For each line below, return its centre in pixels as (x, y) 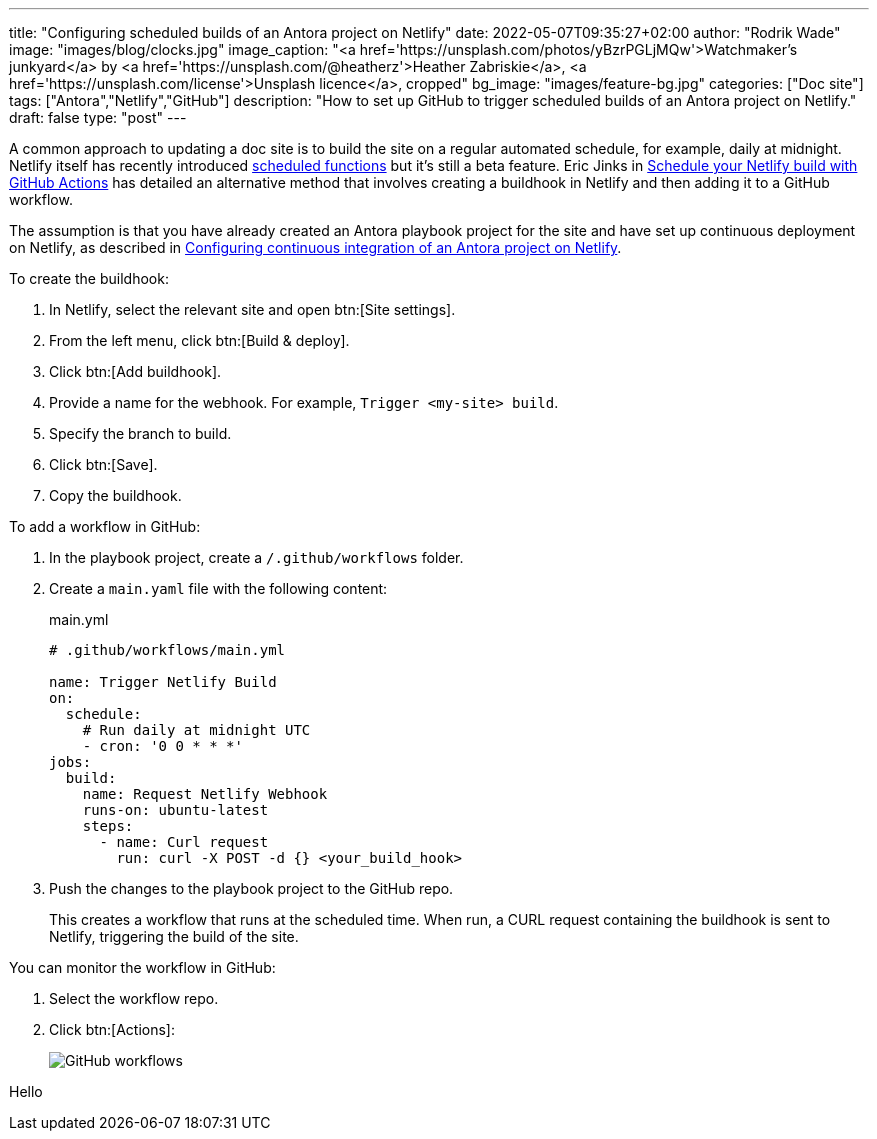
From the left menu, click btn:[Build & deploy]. (199, 340)
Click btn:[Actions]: (112, 1029)
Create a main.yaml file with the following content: (218, 588)
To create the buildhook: (89, 278)
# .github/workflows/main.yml (167, 650)
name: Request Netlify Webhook (205, 794)
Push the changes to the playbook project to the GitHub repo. (251, 888)
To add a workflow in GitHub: (105, 526)
